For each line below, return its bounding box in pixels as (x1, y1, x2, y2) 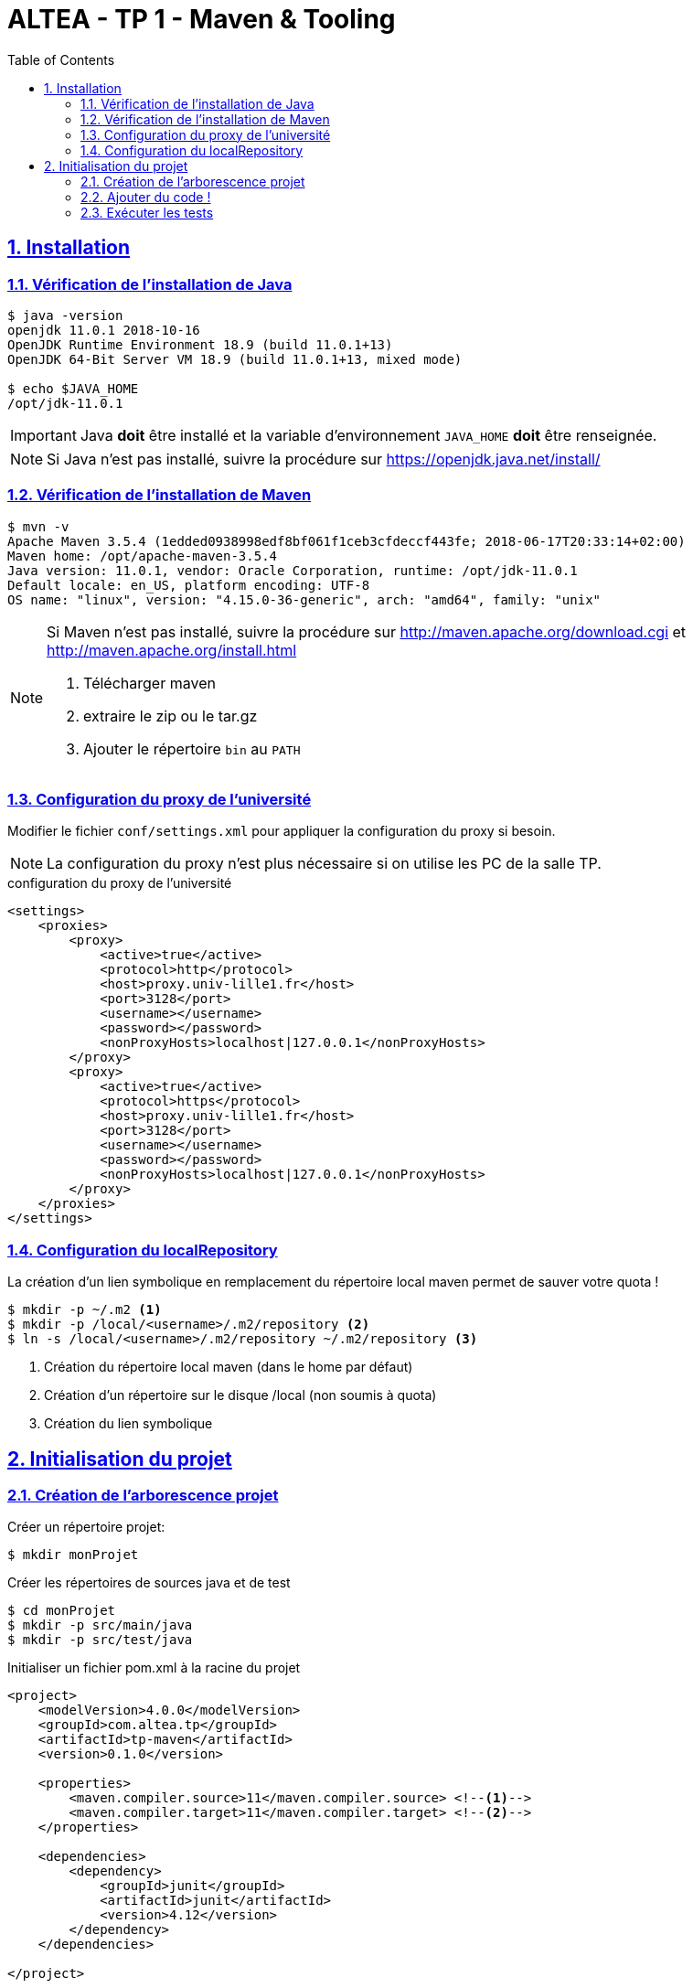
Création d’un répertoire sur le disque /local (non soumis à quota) (44, 1387, 437, 1404)
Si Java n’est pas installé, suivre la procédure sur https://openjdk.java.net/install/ (47, 449, 601, 468)
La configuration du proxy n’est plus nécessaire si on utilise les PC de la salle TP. (47, 854, 602, 873)
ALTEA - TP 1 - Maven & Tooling (7, 4, 396, 35)
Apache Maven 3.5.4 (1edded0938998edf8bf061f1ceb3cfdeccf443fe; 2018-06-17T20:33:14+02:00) (7, 533, 686, 549)
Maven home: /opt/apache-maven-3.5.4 (7, 548, 278, 563)
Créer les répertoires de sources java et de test (7, 1575, 291, 1591)
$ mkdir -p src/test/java (7, 1632, 193, 1648)
